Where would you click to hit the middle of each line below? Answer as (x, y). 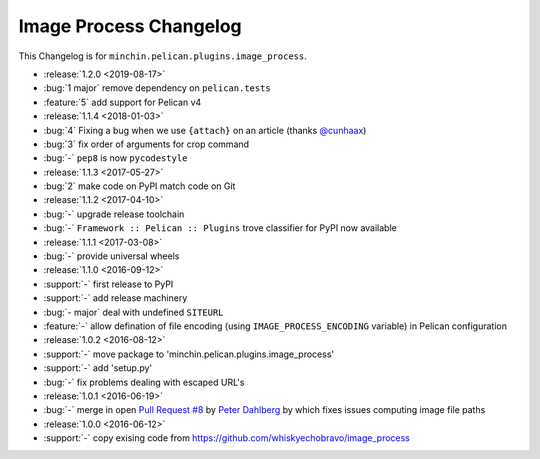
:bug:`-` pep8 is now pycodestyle (115, 158)
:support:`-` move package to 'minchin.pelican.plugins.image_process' (189, 354)
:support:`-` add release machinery (115, 298)
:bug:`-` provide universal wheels (111, 256)
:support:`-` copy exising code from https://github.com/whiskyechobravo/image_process (226, 438)
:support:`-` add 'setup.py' (98, 368)
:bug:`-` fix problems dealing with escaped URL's (144, 382)
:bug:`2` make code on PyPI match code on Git (139, 186)
